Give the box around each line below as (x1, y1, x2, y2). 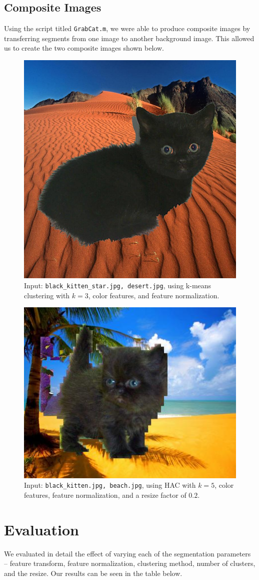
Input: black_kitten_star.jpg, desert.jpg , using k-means (24, 280, 211, 290)
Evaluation (4, 519, 79, 539)
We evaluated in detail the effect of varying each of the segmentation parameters (4, 548, 251, 558)
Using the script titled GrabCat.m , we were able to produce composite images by (4, 23, 250, 34)
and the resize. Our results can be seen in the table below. (4, 567, 182, 578)
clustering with (24, 290, 70, 300)
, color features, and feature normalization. (88, 290, 219, 300)
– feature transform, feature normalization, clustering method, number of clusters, (4, 558, 255, 568)
